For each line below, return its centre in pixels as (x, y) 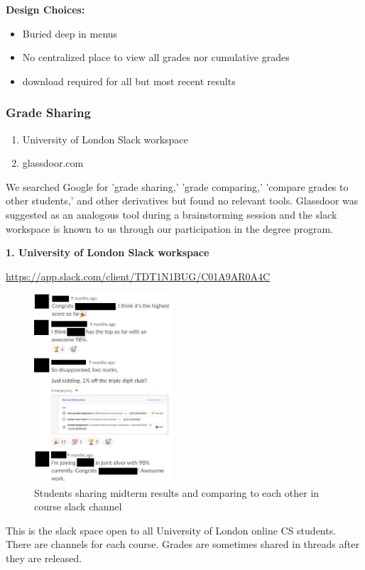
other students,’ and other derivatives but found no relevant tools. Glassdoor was (182, 201)
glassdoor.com (53, 163)
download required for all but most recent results (129, 81)
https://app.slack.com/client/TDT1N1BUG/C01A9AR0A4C (138, 276)
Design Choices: (45, 9)
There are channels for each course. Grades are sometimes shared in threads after (182, 544)
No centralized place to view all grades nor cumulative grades (156, 57)
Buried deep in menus (70, 33)
